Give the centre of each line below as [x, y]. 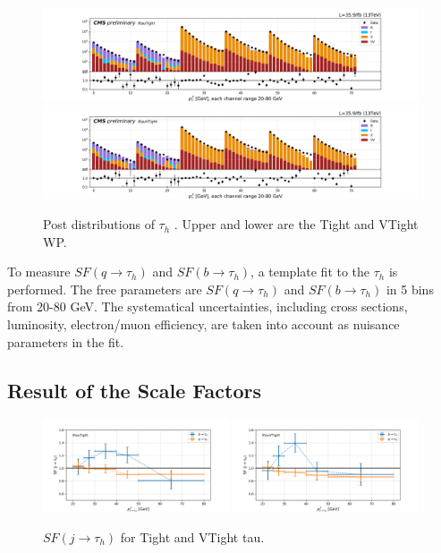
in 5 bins [410, 289]
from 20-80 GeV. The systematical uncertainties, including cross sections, [208, 306]
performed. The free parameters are [105, 289]
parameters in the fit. [66, 341]
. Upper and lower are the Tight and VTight [296, 224]
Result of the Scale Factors [134, 390]
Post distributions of [99, 224]
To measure [39, 272]
